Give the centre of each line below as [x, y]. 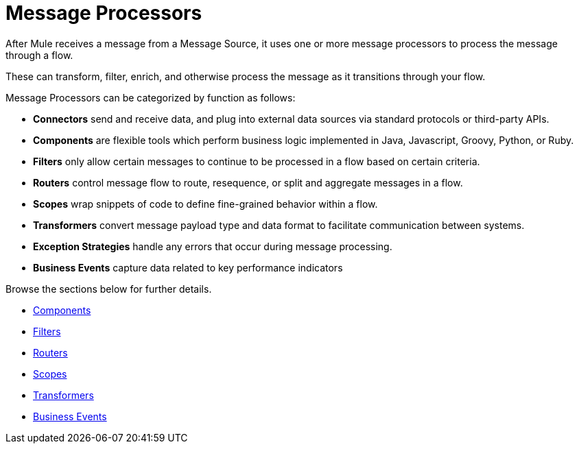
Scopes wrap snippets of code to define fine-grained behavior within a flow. [205, 204]
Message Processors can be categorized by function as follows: [151, 97]
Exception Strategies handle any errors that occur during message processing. [213, 246]
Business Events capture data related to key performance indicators [188, 267]
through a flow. [39, 55]
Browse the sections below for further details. [109, 289]
